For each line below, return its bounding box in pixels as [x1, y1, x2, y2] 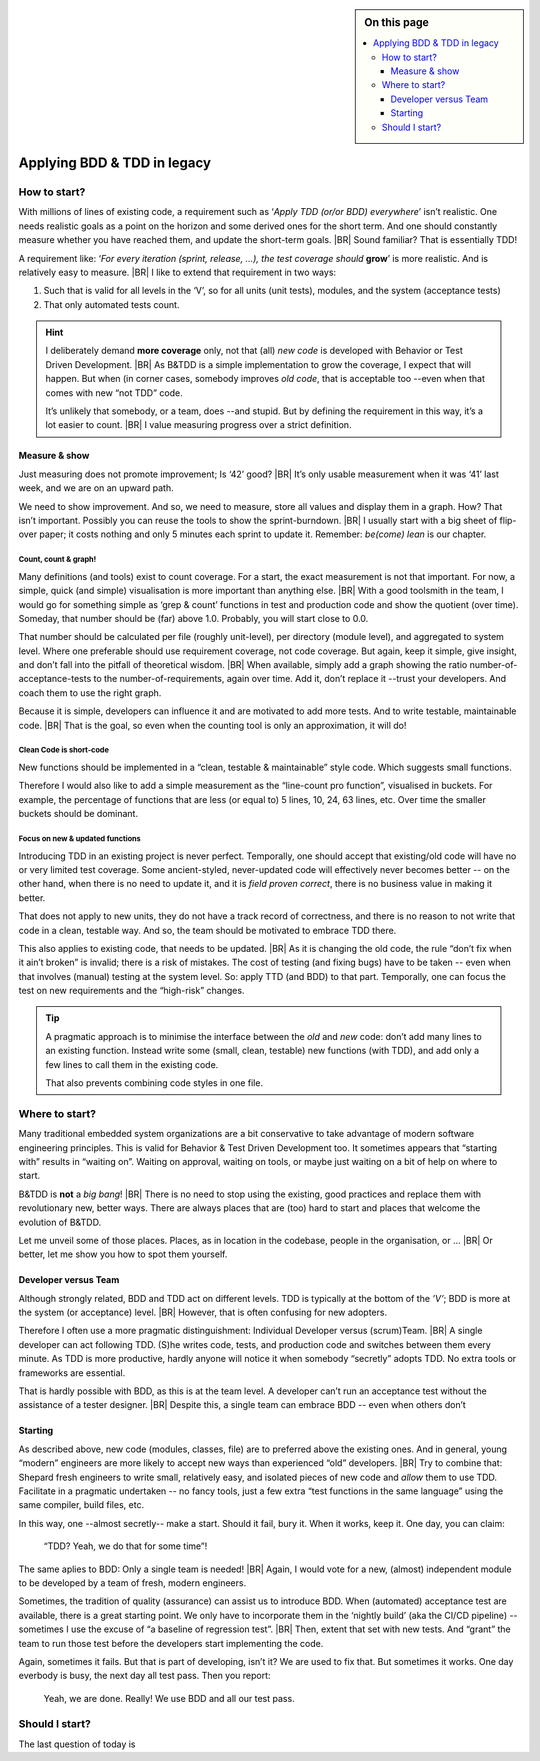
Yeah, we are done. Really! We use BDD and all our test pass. [43, 1692, 295, 1704]
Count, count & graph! [18, 555, 97, 565]
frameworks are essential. [18, 1366, 126, 1379]
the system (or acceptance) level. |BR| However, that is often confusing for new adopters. [18, 1306, 388, 1319]
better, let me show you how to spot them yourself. [18, 1248, 228, 1260]
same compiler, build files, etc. [18, 1499, 145, 1511]
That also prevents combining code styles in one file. [45, 1077, 264, 1089]
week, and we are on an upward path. [18, 482, 174, 494]
